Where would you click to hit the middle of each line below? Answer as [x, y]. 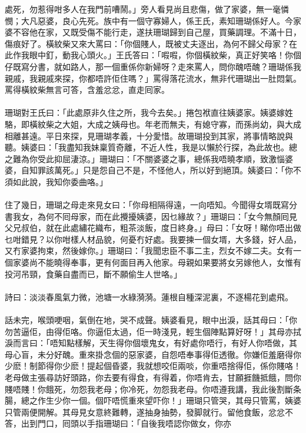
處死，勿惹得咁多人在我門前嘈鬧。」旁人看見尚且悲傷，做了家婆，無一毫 [143, 9]
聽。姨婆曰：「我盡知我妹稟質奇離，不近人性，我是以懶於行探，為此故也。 [147, 147]
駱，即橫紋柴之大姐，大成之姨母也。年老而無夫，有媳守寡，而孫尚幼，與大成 [153, 124]
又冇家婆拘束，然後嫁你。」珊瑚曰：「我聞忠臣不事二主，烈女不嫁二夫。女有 [149, 251]
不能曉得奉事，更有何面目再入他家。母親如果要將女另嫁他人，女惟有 [169, 262]
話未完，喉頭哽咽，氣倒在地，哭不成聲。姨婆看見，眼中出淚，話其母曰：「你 [151, 320]
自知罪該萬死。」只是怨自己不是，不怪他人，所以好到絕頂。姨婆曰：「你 [157, 170]
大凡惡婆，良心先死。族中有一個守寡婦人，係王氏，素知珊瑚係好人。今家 [161, 20]
